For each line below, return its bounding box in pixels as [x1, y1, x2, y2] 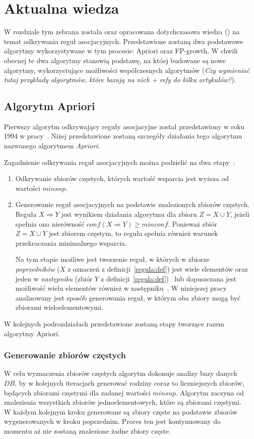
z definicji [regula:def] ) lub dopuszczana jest [101, 273, 236, 283]
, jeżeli [230, 209, 250, 219]
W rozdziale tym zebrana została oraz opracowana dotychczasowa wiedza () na [4, 26, 240, 37]
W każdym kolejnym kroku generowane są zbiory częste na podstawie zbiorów [4, 406, 237, 416]
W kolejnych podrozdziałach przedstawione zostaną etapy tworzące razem [4, 318, 225, 328]
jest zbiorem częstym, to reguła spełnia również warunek [48, 228, 218, 238]
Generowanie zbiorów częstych [4, 349, 126, 361]
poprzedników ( [15, 264, 60, 274]
